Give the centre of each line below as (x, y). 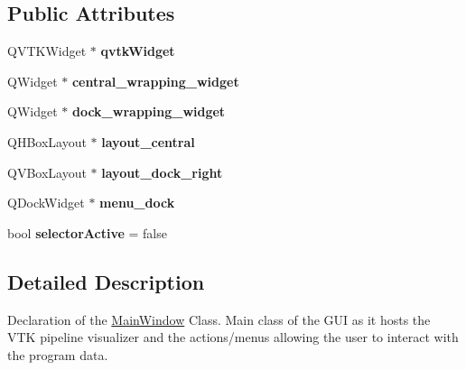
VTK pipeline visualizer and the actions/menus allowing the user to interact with (233, 337)
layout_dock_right (162, 172)
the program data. (58, 354)
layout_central (148, 141)
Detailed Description (106, 281)
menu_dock (137, 203)
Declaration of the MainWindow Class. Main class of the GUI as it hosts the (219, 319)
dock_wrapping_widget (149, 111)
